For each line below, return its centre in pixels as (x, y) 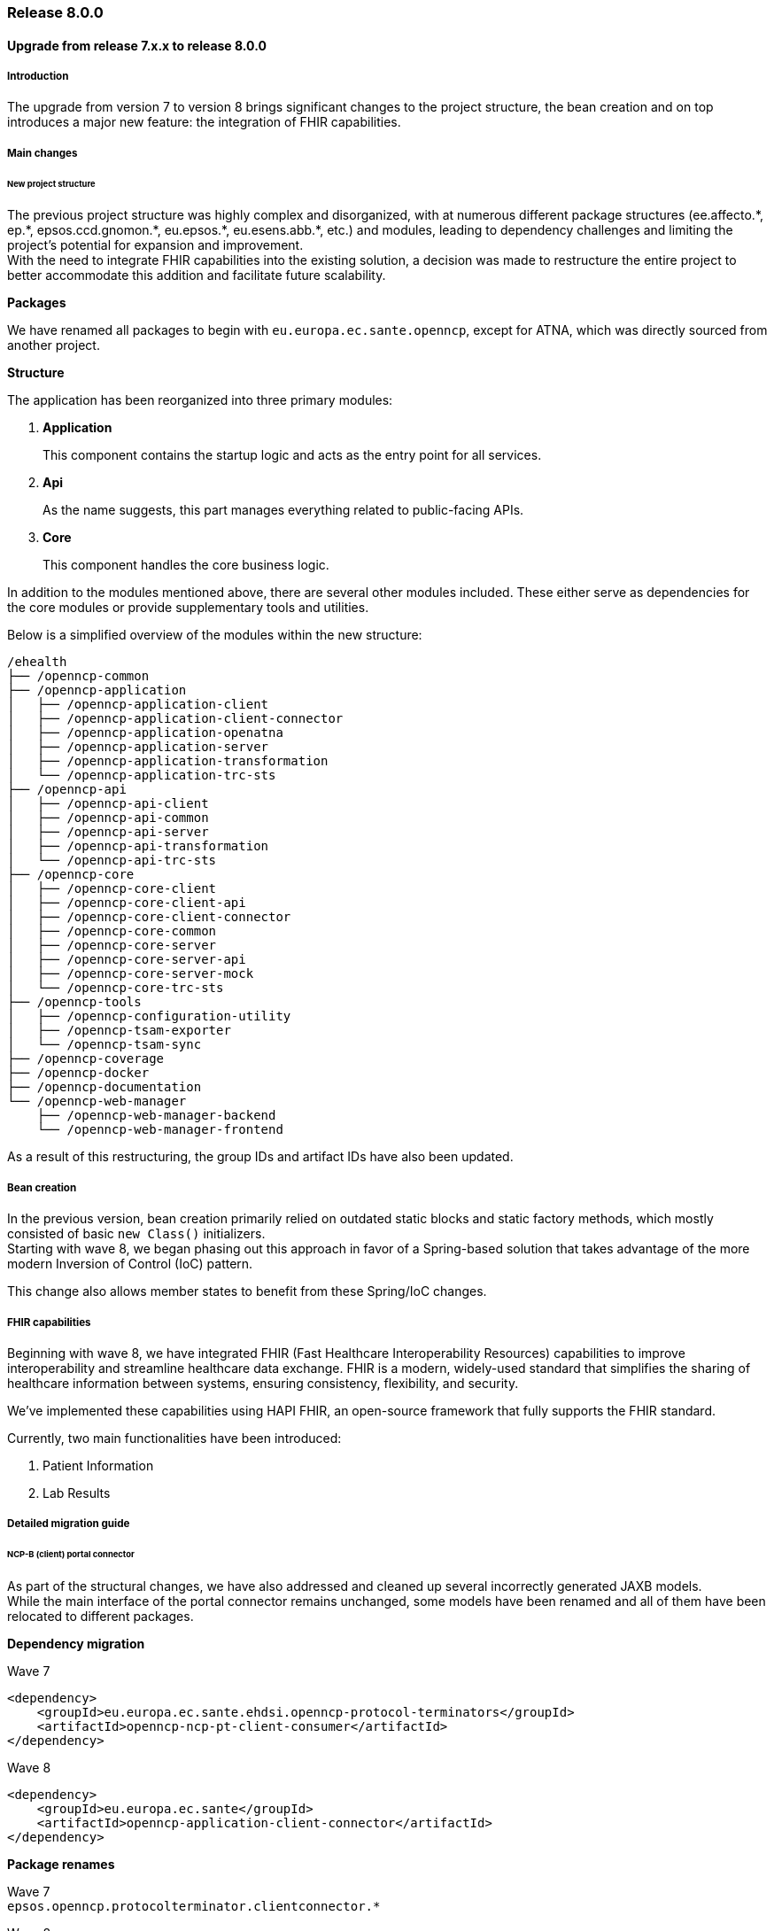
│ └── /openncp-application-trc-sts (142, 776)
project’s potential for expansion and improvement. (155, 245)
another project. (54, 345)
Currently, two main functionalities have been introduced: (174, 1439)
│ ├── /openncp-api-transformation (138, 846)
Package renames (61, 1865)
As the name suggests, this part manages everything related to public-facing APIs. (283, 510)
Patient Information (98, 1466)
